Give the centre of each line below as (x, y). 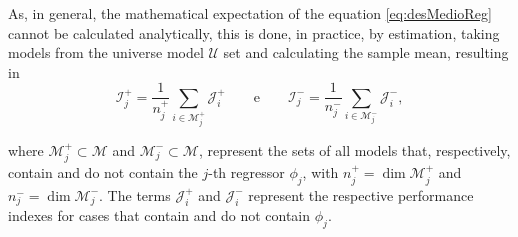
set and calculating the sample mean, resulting (366, 52)
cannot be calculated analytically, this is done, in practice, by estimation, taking (254, 32)
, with (320, 172)
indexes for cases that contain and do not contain (159, 215)
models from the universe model (106, 52)
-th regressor (246, 172)
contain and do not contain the (103, 172)
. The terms (135, 194)
